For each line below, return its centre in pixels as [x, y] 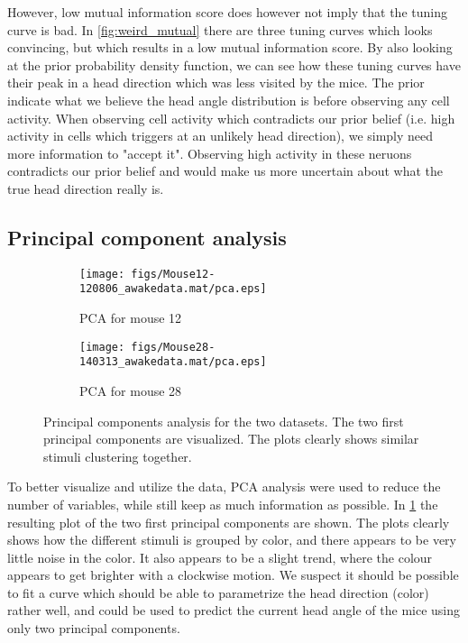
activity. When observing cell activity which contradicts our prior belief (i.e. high [231, 118]
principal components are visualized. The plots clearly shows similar [231, 439]
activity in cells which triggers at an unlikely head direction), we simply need [220, 136]
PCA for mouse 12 [131, 318]
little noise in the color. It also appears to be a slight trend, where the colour [220, 557]
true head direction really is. [86, 188]
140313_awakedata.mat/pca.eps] [173, 362]
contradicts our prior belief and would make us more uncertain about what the [225, 171]
